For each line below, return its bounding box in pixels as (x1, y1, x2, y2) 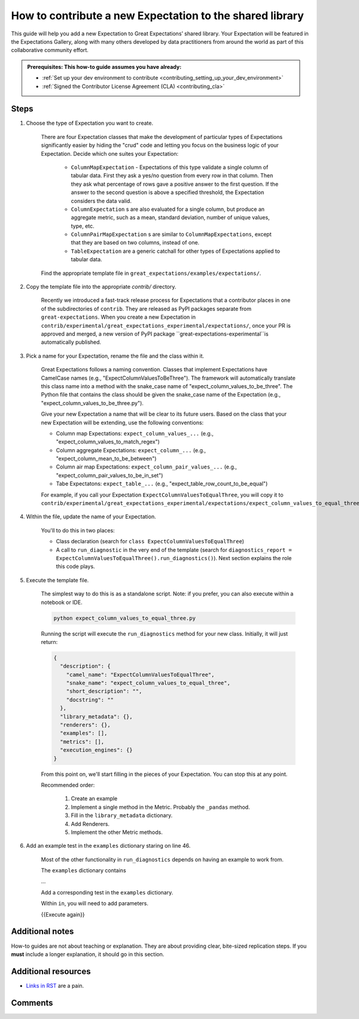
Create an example (71, 795, 118, 802)
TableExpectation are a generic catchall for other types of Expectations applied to (71, 247, 281, 255)
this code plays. (56, 563, 95, 570)
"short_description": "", (66, 688, 142, 695)
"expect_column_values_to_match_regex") (56, 438, 160, 446)
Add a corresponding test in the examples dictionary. (41, 888, 174, 896)
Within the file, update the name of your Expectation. (26, 513, 156, 521)
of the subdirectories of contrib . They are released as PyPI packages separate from (41, 305, 251, 312)
